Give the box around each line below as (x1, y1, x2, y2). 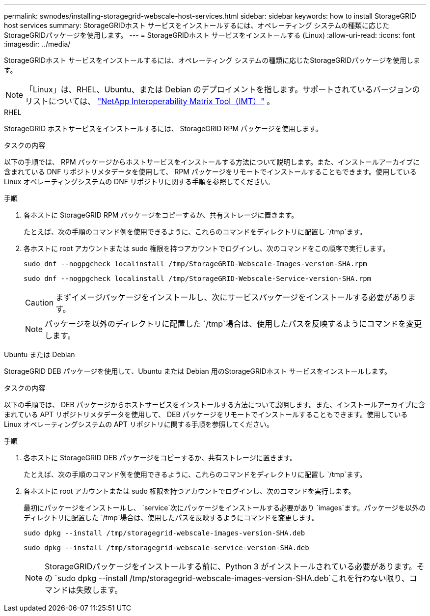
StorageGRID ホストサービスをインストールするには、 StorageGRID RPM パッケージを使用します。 (4, 124, 322, 133)
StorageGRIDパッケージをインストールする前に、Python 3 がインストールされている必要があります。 (45, 561, 417, 571)
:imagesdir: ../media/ (4, 40, 71, 48)
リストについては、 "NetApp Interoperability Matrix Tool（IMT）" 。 (25, 96, 275, 106)
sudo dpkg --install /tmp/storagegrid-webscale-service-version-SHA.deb (24, 544, 309, 552)
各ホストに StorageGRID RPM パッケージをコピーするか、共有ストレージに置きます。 (24, 211, 298, 219)
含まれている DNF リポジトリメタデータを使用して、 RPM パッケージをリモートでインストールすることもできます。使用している (4, 168, 417, 176)
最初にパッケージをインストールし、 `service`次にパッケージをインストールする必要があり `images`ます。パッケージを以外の (24, 504, 426, 512)
